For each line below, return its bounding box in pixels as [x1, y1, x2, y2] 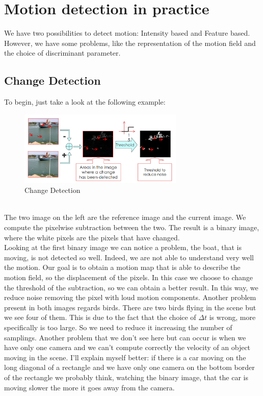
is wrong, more [209, 312, 256, 323]
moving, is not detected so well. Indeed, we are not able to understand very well [4, 252, 254, 262]
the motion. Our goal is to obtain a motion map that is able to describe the [4, 262, 241, 273]
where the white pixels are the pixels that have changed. [4, 232, 180, 242]
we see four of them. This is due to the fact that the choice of [4, 312, 196, 323]
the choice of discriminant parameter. [4, 47, 121, 58]
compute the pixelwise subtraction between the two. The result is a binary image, [4, 222, 259, 233]
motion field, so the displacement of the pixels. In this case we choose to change [4, 271, 253, 282]
